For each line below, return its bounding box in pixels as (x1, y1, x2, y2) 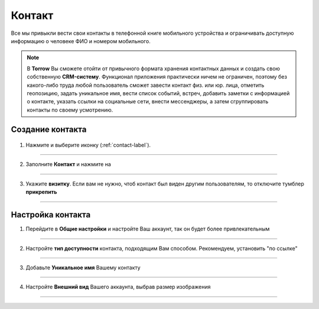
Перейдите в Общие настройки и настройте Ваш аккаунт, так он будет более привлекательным (25, 225, 270, 233)
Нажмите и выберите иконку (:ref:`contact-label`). (25, 142, 151, 149)
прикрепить (25, 188, 57, 196)
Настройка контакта (11, 210, 91, 220)
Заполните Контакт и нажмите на (25, 161, 112, 168)
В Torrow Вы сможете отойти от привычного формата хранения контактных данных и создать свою (27, 65, 281, 72)
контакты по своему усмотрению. (27, 106, 113, 113)
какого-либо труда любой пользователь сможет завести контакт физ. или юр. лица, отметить (27, 82, 265, 89)
